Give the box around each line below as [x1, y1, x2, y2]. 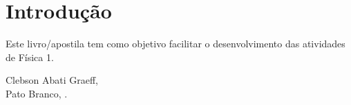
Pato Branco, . [6, 86, 68, 100]
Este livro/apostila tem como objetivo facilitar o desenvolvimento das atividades [6, 36, 345, 51]
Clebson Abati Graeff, [6, 73, 98, 87]
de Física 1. [6, 49, 54, 64]
